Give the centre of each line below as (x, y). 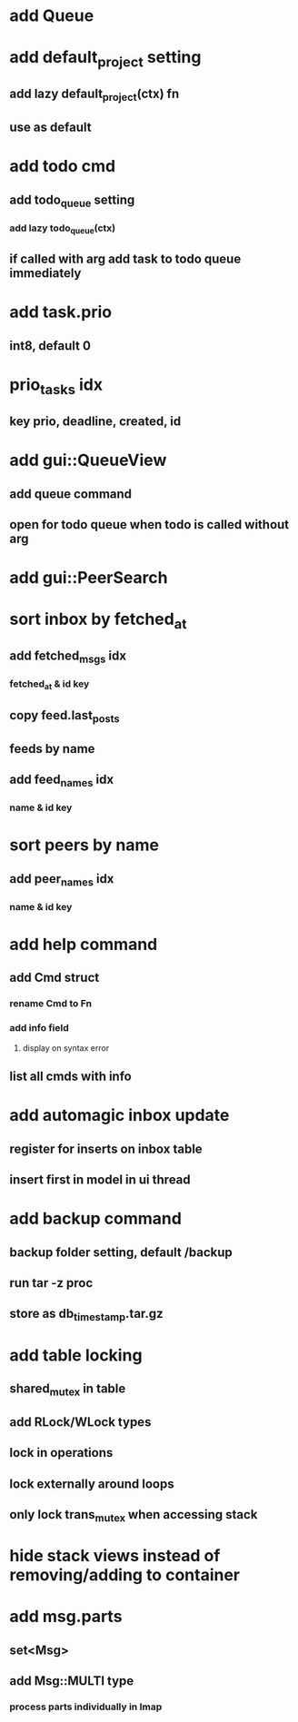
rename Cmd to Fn (51, 1004)
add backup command (95, 1219)
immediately (45, 273)
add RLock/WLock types (80, 1422)
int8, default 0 (50, 346)
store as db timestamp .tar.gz (86, 1315)
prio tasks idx (56, 386)
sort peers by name (84, 845)
